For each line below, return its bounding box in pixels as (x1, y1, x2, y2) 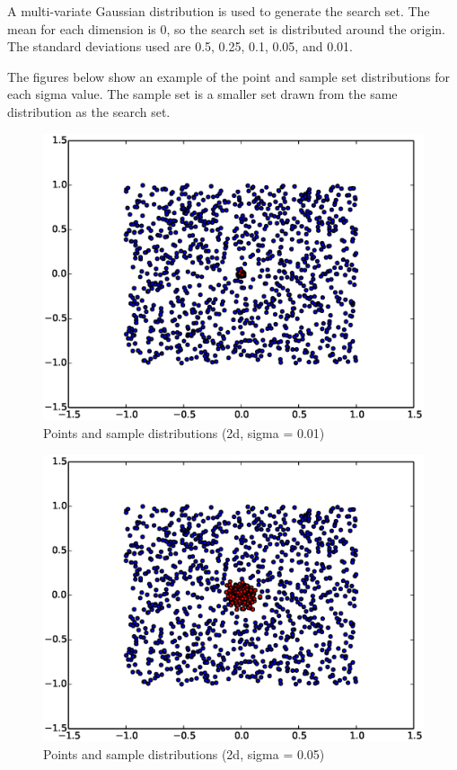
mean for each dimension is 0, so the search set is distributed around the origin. (7, 19, 445, 38)
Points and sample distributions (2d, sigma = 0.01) (43, 423, 325, 442)
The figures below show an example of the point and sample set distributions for (7, 67, 450, 85)
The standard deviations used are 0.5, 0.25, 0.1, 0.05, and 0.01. (7, 37, 353, 56)
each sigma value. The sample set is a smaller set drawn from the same (7, 85, 398, 103)
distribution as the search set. (7, 102, 171, 121)
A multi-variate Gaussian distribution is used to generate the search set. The (7, 2, 430, 20)
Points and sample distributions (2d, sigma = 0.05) (43, 745, 325, 763)
